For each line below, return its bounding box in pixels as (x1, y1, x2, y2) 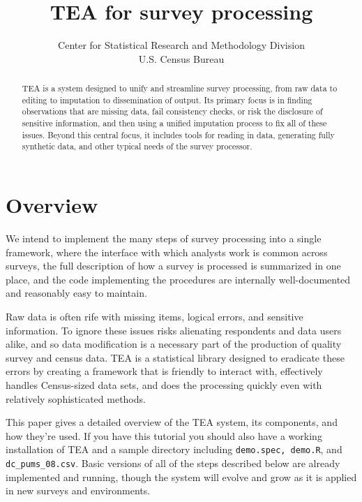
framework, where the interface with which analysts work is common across (6, 244, 328, 259)
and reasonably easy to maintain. (6, 286, 147, 300)
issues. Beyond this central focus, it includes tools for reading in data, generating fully (22, 128, 335, 140)
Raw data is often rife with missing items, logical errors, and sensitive (6, 309, 303, 323)
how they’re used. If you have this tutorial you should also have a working (6, 428, 322, 443)
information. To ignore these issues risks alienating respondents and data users (6, 323, 342, 337)
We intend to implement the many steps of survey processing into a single (6, 230, 322, 245)
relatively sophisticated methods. (6, 391, 146, 406)
